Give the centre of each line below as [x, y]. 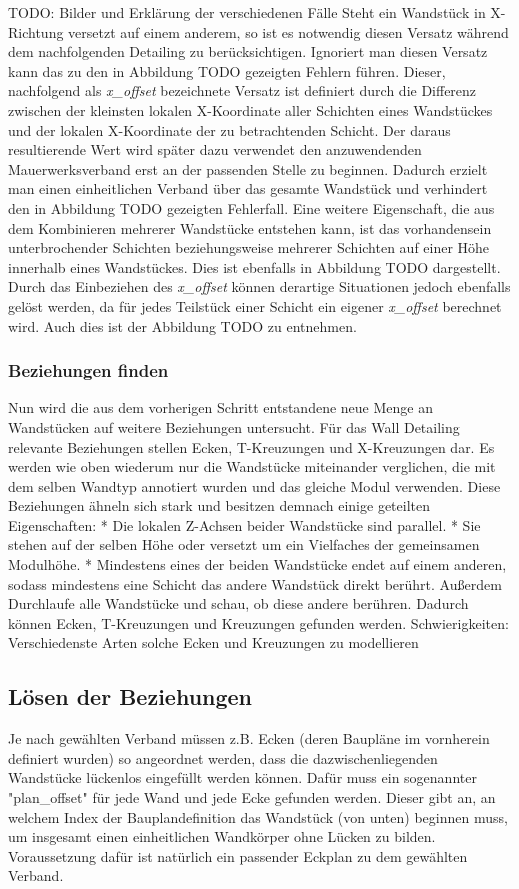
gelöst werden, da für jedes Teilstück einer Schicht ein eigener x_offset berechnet [255, 305]
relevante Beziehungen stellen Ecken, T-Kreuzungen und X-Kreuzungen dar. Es [251, 446]
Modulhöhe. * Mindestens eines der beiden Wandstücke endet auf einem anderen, [257, 564]
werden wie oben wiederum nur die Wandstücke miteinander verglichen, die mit [252, 466]
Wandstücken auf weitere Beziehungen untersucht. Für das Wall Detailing [234, 426]
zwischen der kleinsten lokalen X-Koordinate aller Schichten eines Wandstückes [250, 109]
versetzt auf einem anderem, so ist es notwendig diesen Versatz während [288, 31]
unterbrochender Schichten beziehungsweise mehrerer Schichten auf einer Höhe [249, 247]
